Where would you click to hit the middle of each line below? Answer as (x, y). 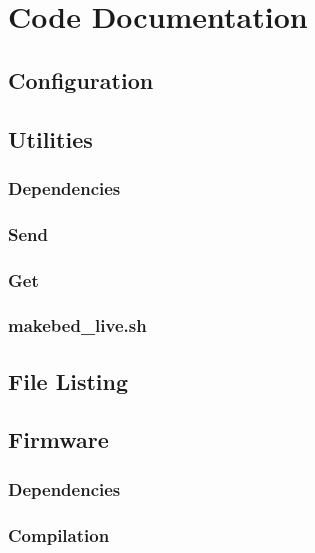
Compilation (59, 534)
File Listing (68, 380)
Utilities (50, 138)
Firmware (58, 439)
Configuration (81, 79)
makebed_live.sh (77, 325)
